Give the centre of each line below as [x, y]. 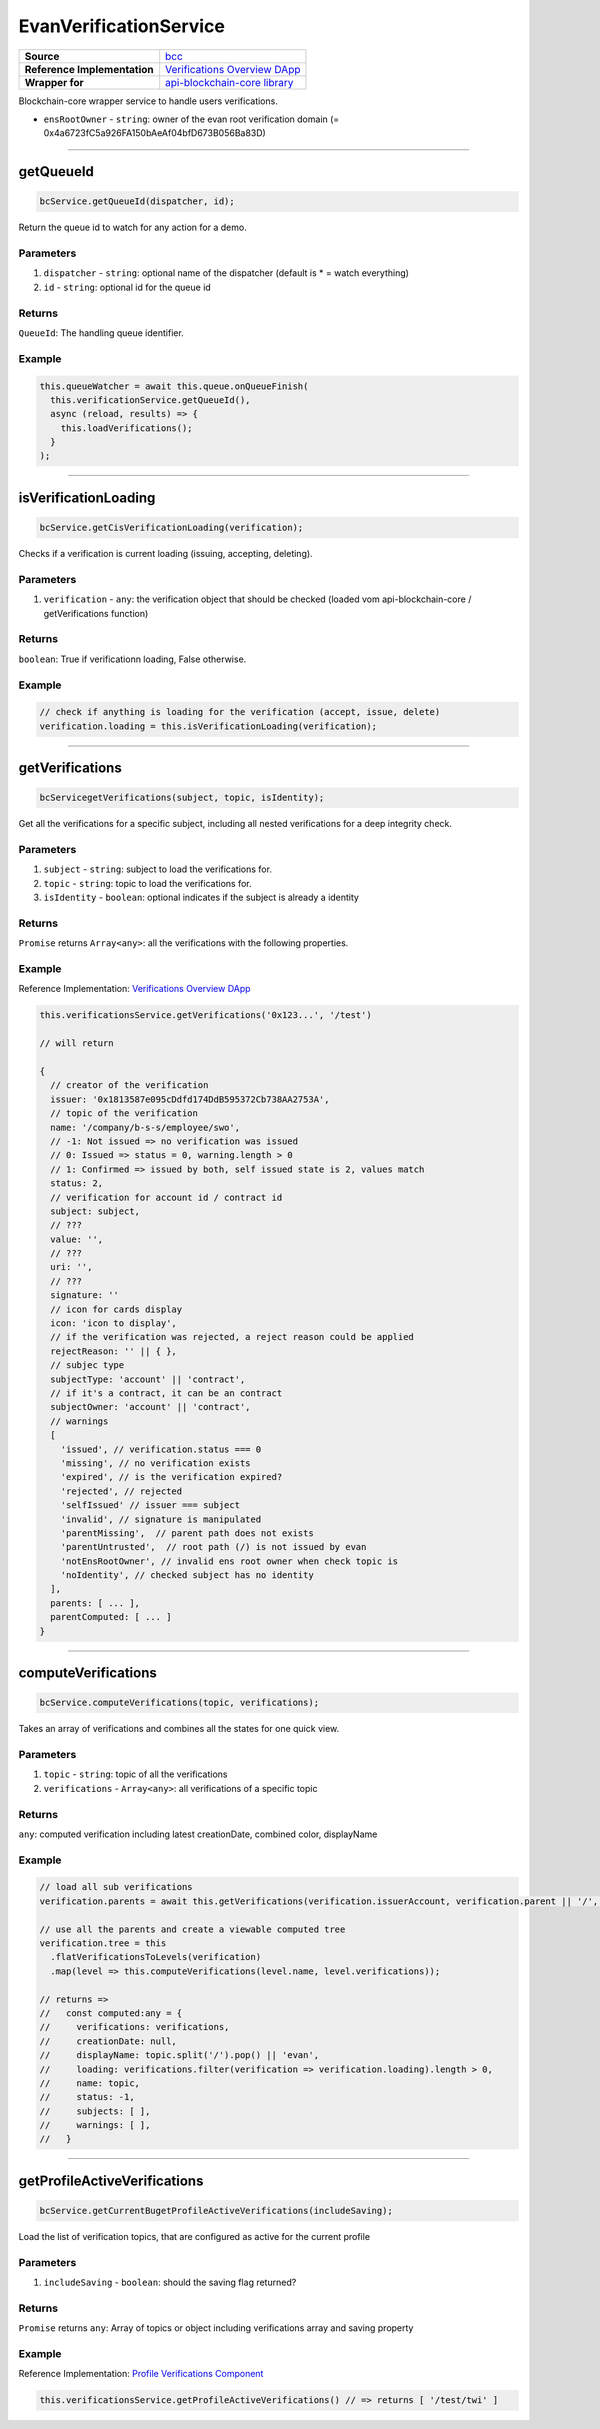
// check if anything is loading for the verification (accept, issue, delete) [240, 712]
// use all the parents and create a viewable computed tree [192, 1929]
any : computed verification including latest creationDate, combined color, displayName [198, 1834]
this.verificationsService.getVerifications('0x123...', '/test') [205, 1015]
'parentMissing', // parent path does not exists [187, 1533]
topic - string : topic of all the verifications [135, 1774]
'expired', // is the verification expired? [171, 1477]
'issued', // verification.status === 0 [161, 1449]
